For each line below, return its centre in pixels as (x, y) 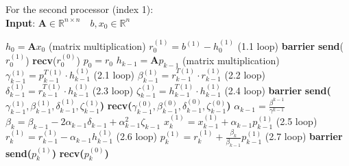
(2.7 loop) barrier (304, 136)
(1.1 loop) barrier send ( (291, 46)
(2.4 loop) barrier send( (278, 90)
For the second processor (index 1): (80, 9)
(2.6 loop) (137, 136)
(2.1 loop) (114, 75)
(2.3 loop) (113, 90)
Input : (21, 22)
